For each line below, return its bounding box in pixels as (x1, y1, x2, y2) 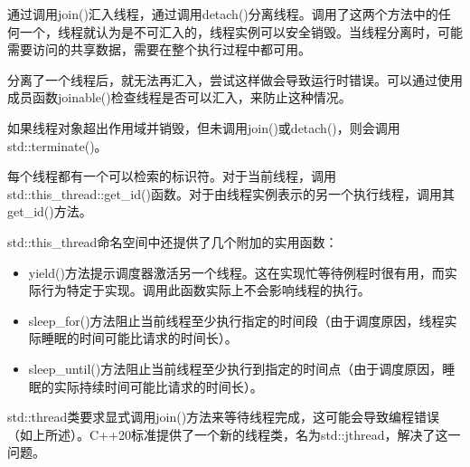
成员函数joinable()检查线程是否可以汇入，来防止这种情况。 (7, 88, 352, 107)
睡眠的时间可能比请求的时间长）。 (41, 329, 238, 348)
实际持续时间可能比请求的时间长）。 (53, 376, 263, 396)
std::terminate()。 (7, 136, 108, 155)
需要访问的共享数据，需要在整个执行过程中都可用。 (7, 40, 311, 59)
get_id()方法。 (7, 202, 92, 221)
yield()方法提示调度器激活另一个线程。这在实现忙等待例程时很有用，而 (28, 262, 445, 281)
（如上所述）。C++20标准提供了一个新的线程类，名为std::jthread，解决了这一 (7, 424, 461, 443)
